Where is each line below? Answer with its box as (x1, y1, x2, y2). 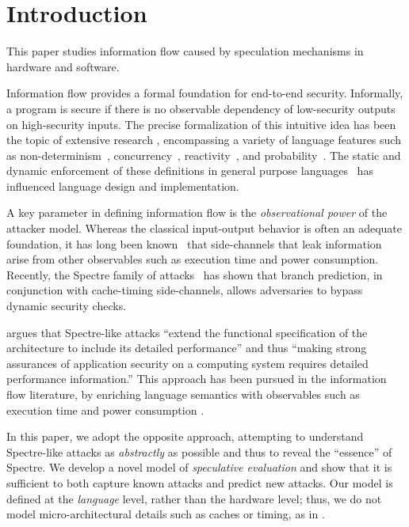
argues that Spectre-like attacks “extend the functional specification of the (6, 324, 368, 340)
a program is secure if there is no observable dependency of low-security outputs (6, 100, 396, 116)
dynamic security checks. (6, 298, 127, 314)
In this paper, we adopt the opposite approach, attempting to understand (6, 428, 364, 445)
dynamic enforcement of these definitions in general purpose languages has (6, 162, 373, 179)
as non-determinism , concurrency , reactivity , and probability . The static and (6, 146, 401, 163)
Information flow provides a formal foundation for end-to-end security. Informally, (6, 85, 403, 101)
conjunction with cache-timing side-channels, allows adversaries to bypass (6, 282, 363, 298)
